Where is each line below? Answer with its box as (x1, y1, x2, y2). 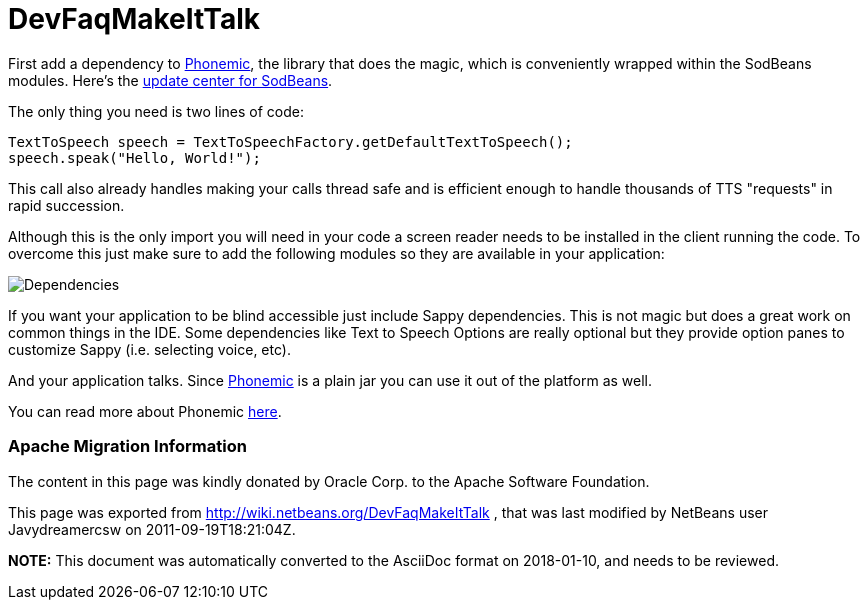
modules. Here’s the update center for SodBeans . (8, 71, 333, 89)
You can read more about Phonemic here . (8, 402, 282, 420)
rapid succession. (8, 196, 125, 214)
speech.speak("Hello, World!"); (8, 149, 261, 166)
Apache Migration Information (8, 436, 247, 457)
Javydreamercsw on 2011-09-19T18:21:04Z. (8, 520, 296, 538)
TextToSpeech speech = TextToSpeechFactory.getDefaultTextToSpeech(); (8, 133, 573, 150)
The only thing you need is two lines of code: (8, 102, 304, 120)
